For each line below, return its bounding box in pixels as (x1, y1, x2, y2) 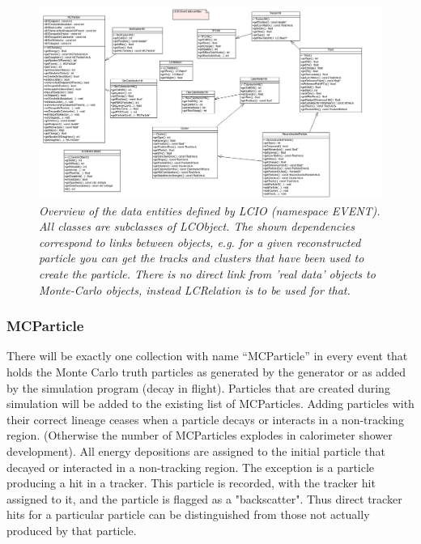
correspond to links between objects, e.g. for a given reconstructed (39, 233, 361, 250)
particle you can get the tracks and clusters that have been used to (39, 249, 364, 266)
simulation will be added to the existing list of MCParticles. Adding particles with (6, 395, 415, 412)
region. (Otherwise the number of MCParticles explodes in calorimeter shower (6, 427, 393, 444)
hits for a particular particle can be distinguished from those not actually (6, 506, 370, 523)
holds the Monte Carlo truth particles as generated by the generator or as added (6, 363, 406, 380)
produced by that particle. (6, 521, 137, 538)
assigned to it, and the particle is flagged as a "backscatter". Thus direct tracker (6, 490, 402, 507)
